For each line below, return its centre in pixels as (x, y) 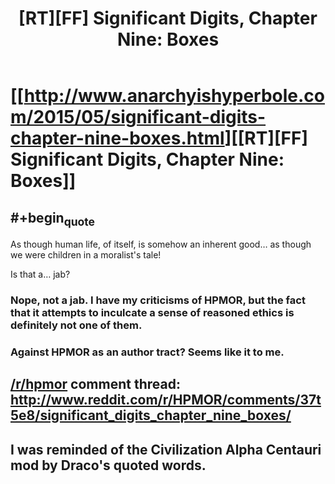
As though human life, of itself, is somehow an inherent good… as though (161, 244)
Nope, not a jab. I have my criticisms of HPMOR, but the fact (158, 300)
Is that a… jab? (40, 274)
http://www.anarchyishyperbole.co (174, 96)
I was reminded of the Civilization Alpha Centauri (166, 449)
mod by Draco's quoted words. (108, 465)
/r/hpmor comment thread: (95, 384)
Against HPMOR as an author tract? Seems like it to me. (147, 352)
